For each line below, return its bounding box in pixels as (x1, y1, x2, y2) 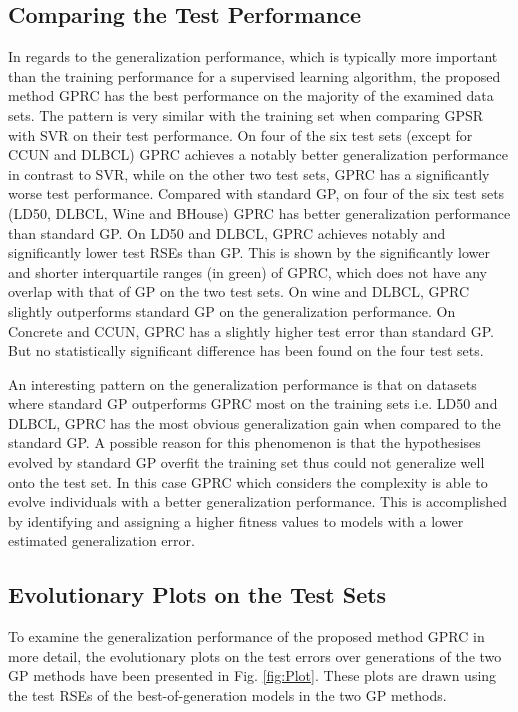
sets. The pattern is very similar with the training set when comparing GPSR (8, 104, 484, 125)
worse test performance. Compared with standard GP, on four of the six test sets (8, 183, 505, 204)
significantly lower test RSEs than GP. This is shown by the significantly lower (8, 242, 490, 263)
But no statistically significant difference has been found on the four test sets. (8, 340, 484, 361)
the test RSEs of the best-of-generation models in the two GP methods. (8, 685, 447, 706)
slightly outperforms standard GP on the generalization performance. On (8, 300, 456, 321)
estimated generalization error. (8, 530, 195, 551)
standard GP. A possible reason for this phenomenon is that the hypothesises (8, 432, 481, 453)
